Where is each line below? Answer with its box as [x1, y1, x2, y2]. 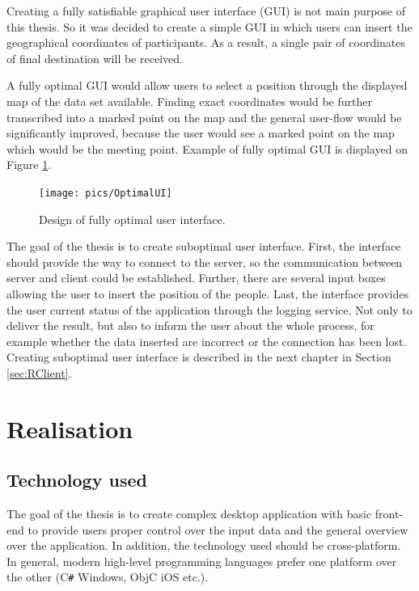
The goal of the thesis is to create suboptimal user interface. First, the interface [6, 238, 401, 255]
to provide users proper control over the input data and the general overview [28, 521, 408, 538]
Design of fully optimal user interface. [39, 210, 226, 227]
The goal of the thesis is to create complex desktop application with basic [6, 505, 372, 522]
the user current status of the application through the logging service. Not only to [6, 301, 413, 318]
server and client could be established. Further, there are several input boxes [6, 269, 386, 286]
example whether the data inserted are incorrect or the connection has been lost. [6, 332, 407, 349]
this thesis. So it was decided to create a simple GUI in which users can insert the [6, 18, 413, 35]
